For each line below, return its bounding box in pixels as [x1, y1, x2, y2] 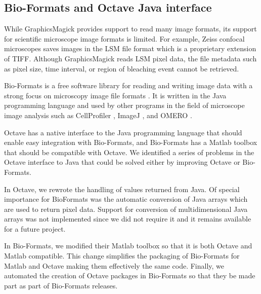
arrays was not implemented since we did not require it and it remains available [4, 213, 251, 224]
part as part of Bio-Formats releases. [4, 280, 118, 290]
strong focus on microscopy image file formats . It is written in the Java [4, 90, 227, 100]
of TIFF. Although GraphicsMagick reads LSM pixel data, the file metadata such [4, 53, 257, 63]
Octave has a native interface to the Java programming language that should [4, 127, 242, 137]
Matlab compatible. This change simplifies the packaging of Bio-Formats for [4, 250, 240, 261]
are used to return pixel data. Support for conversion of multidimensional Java [4, 203, 248, 214]
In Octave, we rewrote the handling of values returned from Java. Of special [4, 183, 240, 194]
